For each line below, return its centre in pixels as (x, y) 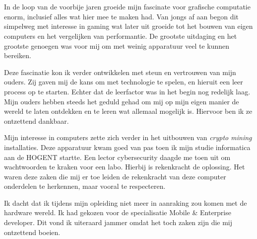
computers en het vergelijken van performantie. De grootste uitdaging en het (121, 36)
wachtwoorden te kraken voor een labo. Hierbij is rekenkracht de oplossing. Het (125, 167)
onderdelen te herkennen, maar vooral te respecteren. (85, 186)
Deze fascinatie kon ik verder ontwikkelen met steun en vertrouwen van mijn (120, 72)
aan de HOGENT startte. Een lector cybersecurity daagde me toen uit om (117, 157)
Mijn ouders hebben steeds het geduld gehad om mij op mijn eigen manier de (122, 101)
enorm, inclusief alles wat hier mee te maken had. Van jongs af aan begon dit (121, 16)
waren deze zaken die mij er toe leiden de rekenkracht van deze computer (115, 176)
